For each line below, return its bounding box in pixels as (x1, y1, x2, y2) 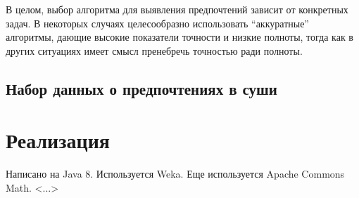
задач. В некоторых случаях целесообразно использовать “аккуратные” (6, 15, 309, 30)
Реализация (6, 126, 110, 154)
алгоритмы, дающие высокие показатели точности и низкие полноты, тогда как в (6, 29, 353, 44)
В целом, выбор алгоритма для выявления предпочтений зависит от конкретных (6, 2, 348, 16)
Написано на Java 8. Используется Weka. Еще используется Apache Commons (6, 166, 345, 181)
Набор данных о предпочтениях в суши (6, 77, 277, 99)
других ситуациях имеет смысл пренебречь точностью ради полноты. (6, 43, 303, 58)
